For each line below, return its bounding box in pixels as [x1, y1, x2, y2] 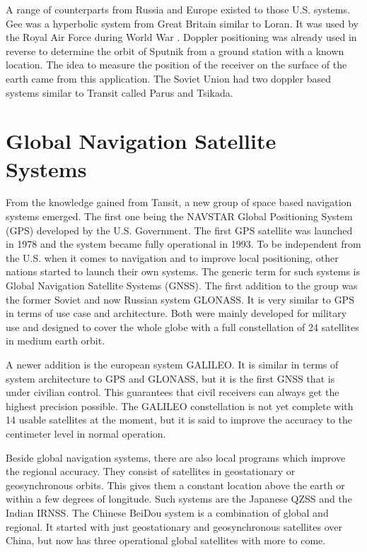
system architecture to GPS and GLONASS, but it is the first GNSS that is [6, 371, 335, 385]
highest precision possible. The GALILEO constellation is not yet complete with [6, 398, 354, 413]
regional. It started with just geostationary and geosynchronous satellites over [6, 519, 342, 534]
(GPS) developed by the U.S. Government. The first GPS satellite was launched [6, 222, 353, 237]
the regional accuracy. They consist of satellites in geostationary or [6, 464, 296, 479]
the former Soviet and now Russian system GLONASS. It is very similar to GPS [6, 292, 354, 306]
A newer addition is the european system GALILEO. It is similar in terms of [6, 357, 339, 371]
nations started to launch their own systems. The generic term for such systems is [6, 264, 361, 279]
